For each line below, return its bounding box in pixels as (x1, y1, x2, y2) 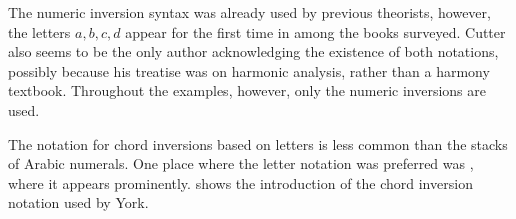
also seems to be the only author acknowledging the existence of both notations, (8, 41, 499, 62)
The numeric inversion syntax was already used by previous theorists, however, (8, 2, 491, 22)
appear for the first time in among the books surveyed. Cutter (125, 21, 506, 42)
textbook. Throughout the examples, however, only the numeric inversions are (8, 80, 486, 101)
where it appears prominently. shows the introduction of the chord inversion (8, 172, 473, 193)
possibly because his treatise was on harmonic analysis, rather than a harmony (8, 60, 490, 81)
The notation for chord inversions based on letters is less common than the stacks (8, 133, 508, 154)
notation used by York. (8, 192, 149, 213)
